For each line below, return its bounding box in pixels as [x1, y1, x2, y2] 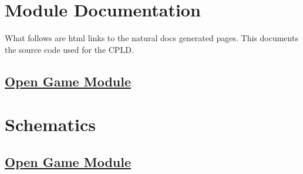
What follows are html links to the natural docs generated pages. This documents [5, 32, 298, 44]
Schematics [5, 112, 96, 136]
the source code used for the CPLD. [5, 43, 134, 55]
